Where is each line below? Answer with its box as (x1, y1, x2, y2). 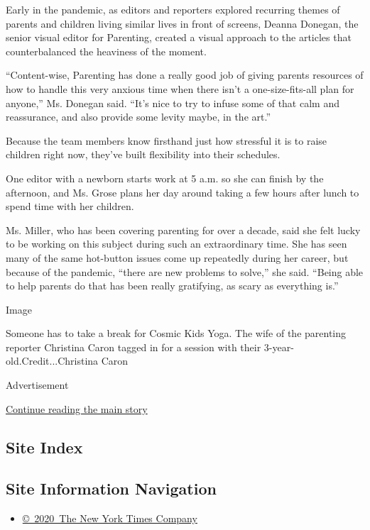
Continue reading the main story (6, 401, 148, 416)
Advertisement (6, 377, 69, 392)
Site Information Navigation (6, 477, 217, 499)
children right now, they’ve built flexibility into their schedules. (6, 147, 281, 162)
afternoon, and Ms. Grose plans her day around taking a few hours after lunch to (6, 184, 359, 199)
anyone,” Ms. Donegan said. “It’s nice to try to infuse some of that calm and (6, 95, 339, 110)
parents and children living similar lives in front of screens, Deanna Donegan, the (6, 16, 359, 31)
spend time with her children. (6, 199, 134, 214)
